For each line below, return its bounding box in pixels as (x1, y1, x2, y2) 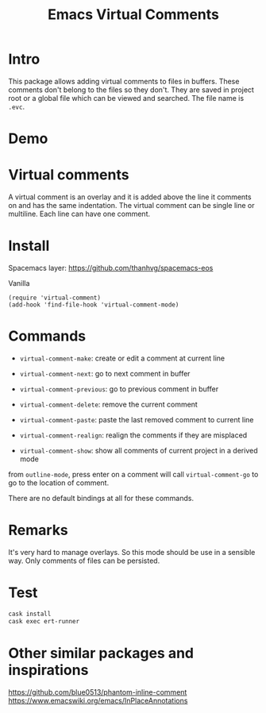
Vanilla (8, 279, 30, 287)
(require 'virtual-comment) (8, 294, 102, 302)
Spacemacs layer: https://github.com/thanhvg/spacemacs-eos (8, 264, 214, 272)
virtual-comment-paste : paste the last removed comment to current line (19, 414, 254, 424)
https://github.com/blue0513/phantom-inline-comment (8, 687, 187, 696)
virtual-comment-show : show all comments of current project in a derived (19, 445, 258, 455)
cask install (8, 610, 52, 618)
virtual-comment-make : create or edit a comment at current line (19, 353, 225, 363)
